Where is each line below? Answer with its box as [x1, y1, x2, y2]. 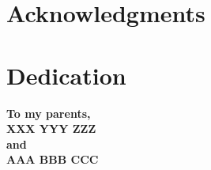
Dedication [6, 59, 126, 91]
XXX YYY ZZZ [6, 120, 96, 137]
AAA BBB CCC [6, 151, 99, 168]
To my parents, [6, 104, 91, 121]
